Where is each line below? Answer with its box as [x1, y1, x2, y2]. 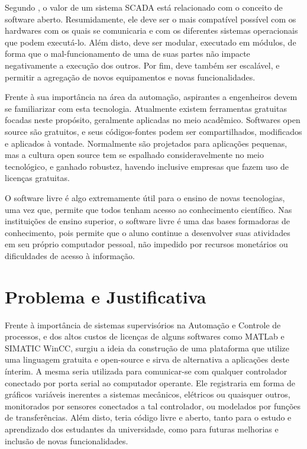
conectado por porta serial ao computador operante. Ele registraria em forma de [5, 376, 296, 389]
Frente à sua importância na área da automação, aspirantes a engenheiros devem [5, 91, 298, 103]
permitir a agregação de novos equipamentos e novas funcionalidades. [5, 70, 256, 83]
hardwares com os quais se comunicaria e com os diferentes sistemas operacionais [5, 24, 298, 37]
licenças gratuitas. [5, 172, 70, 184]
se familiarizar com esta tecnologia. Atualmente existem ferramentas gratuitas [5, 102, 287, 114]
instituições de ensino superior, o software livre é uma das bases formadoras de [5, 215, 290, 227]
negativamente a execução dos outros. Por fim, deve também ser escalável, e [5, 59, 280, 71]
